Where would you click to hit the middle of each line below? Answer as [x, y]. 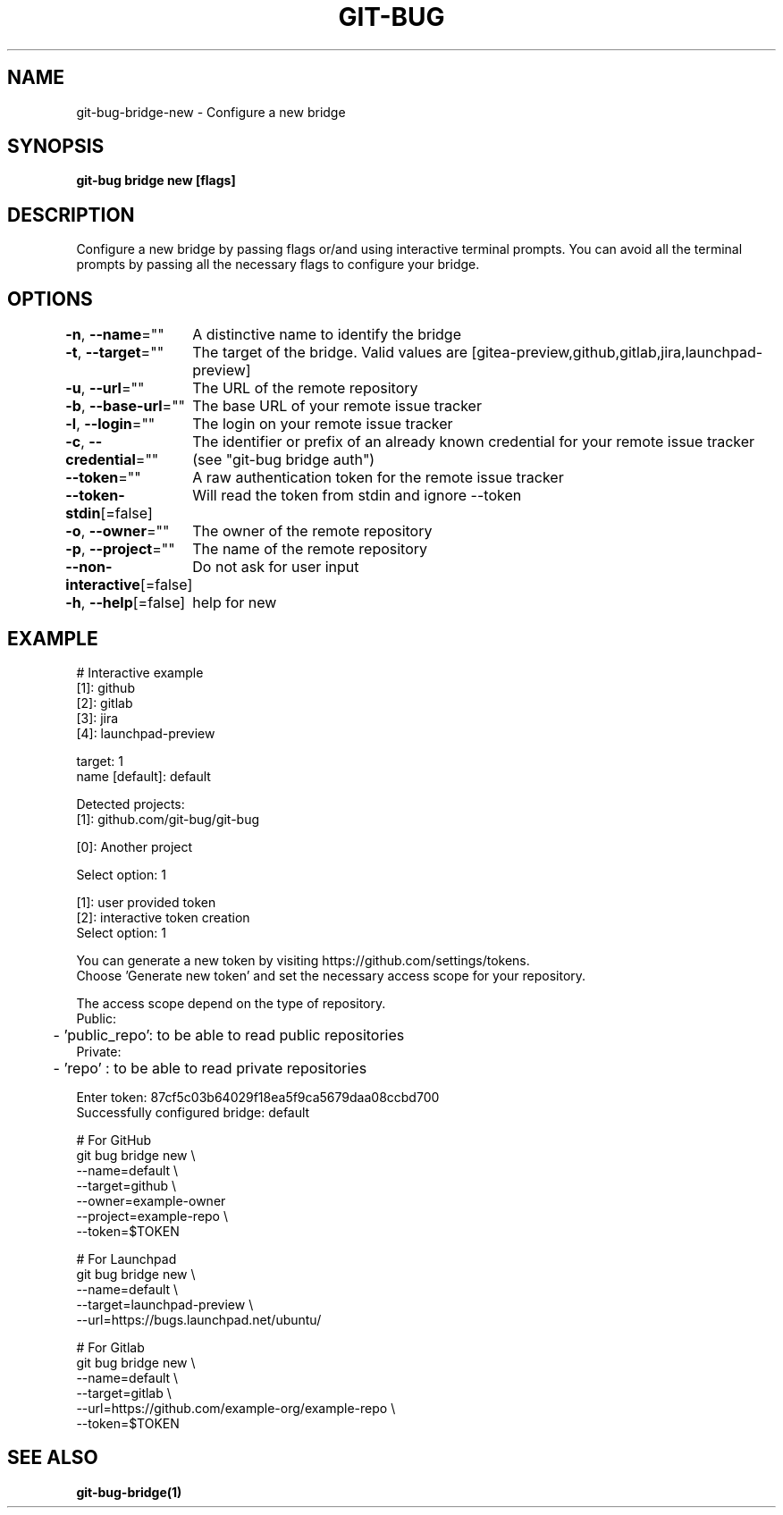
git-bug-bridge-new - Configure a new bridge [211, 112]
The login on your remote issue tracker [323, 424]
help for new [235, 603]
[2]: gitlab [105, 703]
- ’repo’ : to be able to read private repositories [210, 1068]
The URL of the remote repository [305, 388]
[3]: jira [97, 718]
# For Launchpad [126, 1258]
